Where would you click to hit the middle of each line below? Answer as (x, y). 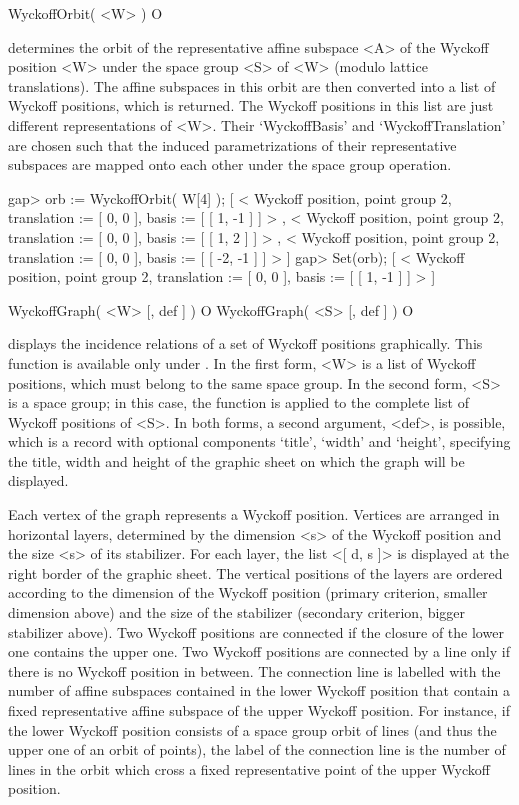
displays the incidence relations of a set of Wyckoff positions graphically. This (245, 343)
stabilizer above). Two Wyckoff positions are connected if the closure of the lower (256, 631)
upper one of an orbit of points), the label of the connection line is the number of (257, 749)
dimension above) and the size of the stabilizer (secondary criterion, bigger (237, 612)
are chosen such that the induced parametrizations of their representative (232, 144)
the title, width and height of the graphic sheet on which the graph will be (236, 460)
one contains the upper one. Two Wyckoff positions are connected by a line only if (259, 651)
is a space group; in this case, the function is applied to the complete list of (238, 402)
